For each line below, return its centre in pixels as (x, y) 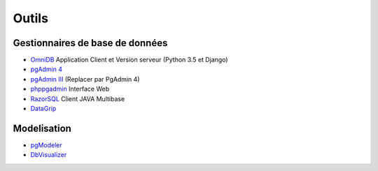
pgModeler (46, 145)
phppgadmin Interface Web (70, 89)
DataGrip (43, 109)
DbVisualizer (49, 155)
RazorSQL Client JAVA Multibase (78, 98)
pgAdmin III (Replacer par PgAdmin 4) (85, 79)
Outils (31, 18)
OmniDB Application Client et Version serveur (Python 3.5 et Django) (129, 60)
